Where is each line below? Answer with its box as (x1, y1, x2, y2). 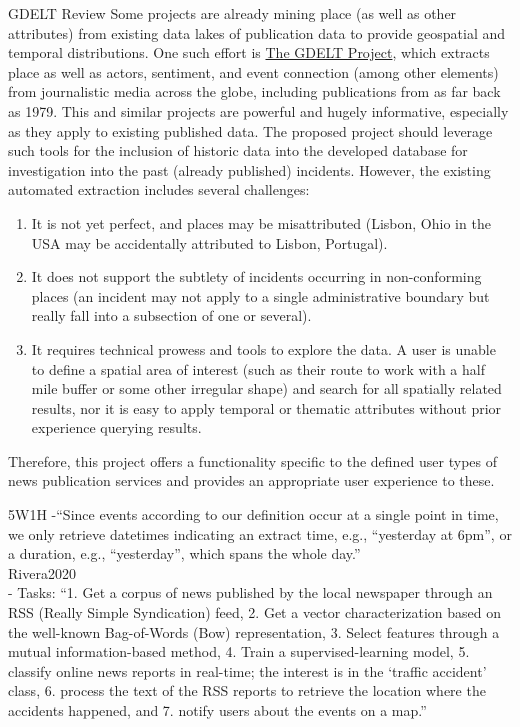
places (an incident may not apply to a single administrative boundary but (31, 285, 490, 306)
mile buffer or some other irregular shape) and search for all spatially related (31, 378, 502, 399)
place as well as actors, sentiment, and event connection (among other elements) (8, 61, 499, 82)
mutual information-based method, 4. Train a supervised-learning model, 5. (8, 641, 470, 662)
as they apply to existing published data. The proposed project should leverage (8, 120, 493, 141)
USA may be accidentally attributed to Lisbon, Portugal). (31, 232, 388, 253)
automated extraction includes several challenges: (8, 179, 310, 200)
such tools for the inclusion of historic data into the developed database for (8, 140, 468, 161)
